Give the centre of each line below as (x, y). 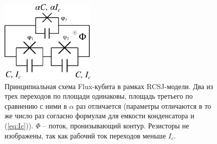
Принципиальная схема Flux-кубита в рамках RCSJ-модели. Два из (109, 86)
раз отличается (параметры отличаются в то (144, 105)
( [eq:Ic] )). (19, 126)
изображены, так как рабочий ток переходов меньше (85, 135)
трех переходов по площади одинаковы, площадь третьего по (99, 96)
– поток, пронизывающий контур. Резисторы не (116, 126)
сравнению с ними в (36, 105)
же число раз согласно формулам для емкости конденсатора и (99, 116)
